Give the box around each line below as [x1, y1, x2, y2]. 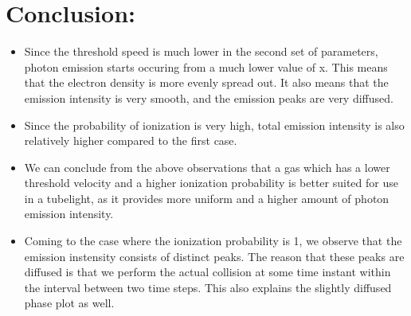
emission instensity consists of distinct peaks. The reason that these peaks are [24, 248, 405, 264]
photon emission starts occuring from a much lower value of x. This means [24, 58, 388, 75]
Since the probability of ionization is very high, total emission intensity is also [24, 116, 405, 133]
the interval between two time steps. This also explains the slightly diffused [24, 279, 392, 295]
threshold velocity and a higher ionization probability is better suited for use [24, 174, 398, 191]
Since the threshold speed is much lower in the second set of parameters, [24, 43, 378, 60]
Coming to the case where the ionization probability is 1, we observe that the [24, 232, 402, 249]
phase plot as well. [24, 295, 115, 311]
